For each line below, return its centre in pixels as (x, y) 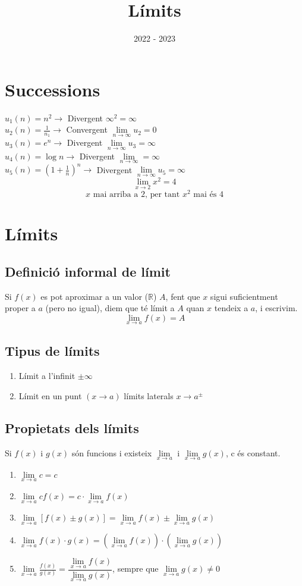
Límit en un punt (50, 395)
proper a (20, 308)
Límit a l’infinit (47, 376)
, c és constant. (253, 452)
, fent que (183, 296)
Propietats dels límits (72, 427)
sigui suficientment (244, 296)
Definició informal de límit (88, 271)
